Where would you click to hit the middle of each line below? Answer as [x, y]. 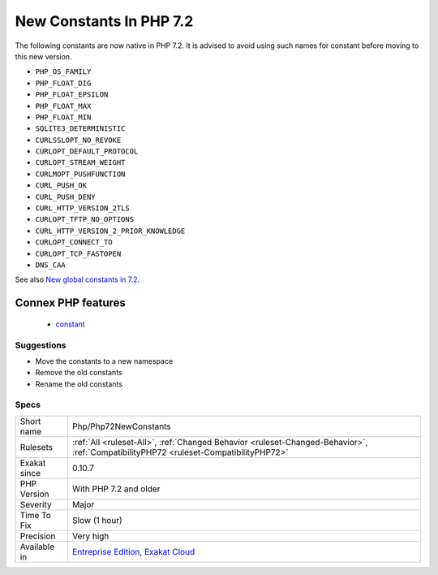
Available [37, 547]
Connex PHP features [70, 303]
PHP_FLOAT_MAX [63, 106]
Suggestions [41, 345]
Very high [90, 536]
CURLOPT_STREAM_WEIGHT [80, 163]
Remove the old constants [79, 373]
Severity [36, 504]
